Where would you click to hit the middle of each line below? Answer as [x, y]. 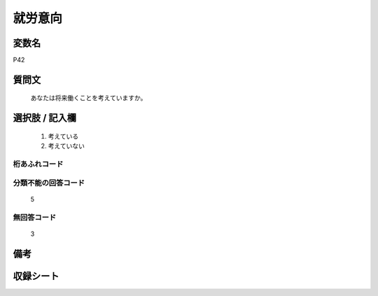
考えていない [66, 146]
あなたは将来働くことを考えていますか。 [89, 98]
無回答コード [35, 217]
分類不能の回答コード [49, 183]
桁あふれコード [38, 164]
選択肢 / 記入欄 [45, 118]
